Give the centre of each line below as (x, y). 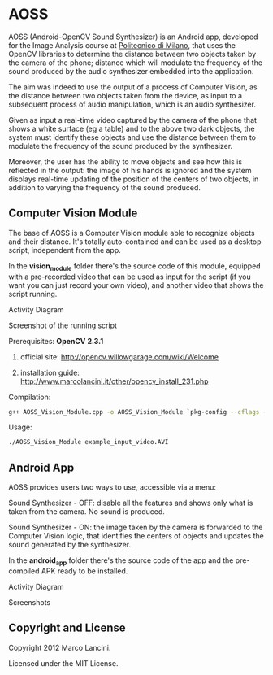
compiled (24, 571)
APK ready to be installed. (84, 571)
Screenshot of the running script (63, 325)
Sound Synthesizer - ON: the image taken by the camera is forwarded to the (136, 527)
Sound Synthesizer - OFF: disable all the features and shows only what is (131, 503)
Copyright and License (67, 628)
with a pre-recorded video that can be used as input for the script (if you (130, 277)
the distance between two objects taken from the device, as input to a (125, 95)
